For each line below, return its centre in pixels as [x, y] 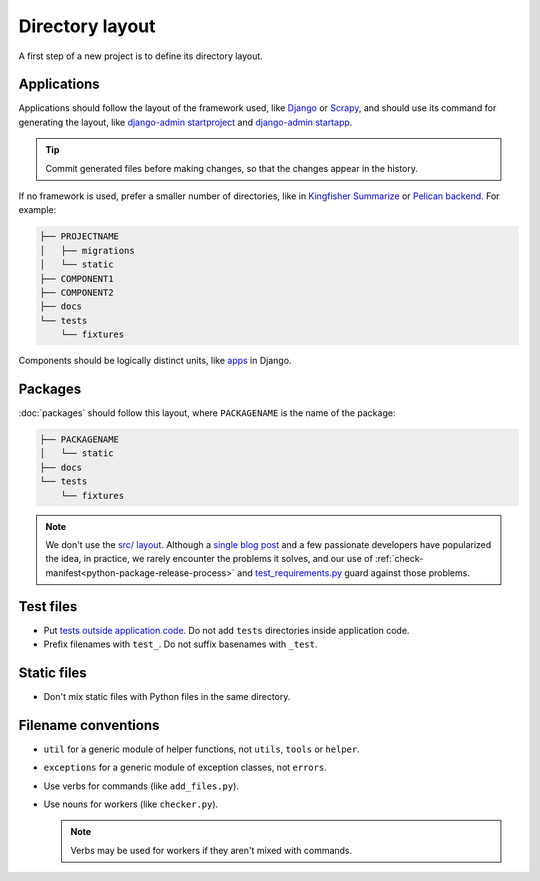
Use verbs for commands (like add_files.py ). [141, 786]
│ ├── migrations [87, 250]
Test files [48, 606]
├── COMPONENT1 [76, 278]
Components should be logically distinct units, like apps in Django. [155, 361]
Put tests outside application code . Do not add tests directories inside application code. [226, 630]
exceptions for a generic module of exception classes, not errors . [185, 767]
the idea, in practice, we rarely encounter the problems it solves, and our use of [209, 559]
